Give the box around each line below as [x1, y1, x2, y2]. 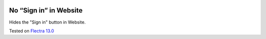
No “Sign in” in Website [9, 6, 83, 14]
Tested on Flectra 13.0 [9, 28, 54, 34]
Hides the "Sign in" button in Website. [9, 19, 86, 25]
